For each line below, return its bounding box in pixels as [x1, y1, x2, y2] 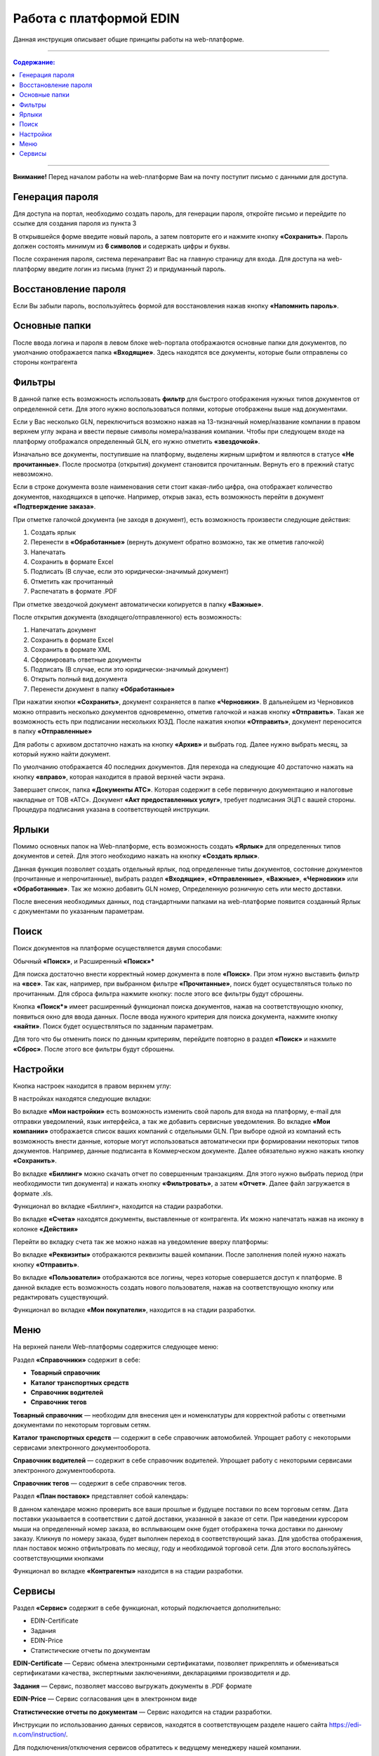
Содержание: [13, 58, 55, 66]
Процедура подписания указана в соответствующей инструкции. [13, 805, 211, 814]
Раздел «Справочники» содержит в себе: [13, 1356, 140, 1364]
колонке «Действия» [13, 1224, 79, 1233]
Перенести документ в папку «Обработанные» [30, 685, 175, 693]
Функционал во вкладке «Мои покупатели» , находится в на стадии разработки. [13, 1306, 256, 1314]
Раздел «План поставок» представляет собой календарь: [13, 1492, 189, 1500]
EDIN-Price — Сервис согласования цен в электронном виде [13, 1695, 197, 1703]
